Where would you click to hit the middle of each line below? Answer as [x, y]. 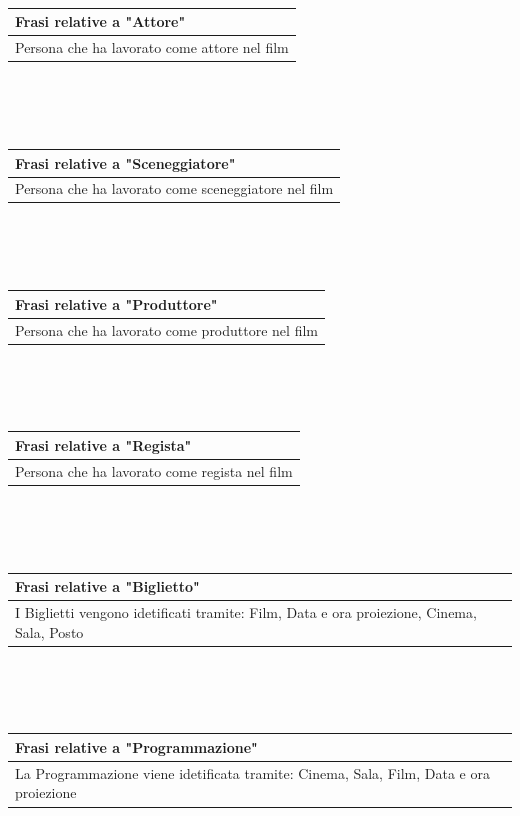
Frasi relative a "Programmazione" [136, 746]
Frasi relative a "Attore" [100, 21]
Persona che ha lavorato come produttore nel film [166, 329]
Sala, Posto [49, 631]
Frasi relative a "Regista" [103, 444]
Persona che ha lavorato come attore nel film [152, 47]
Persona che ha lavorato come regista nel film [154, 470]
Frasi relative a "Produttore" [116, 303]
